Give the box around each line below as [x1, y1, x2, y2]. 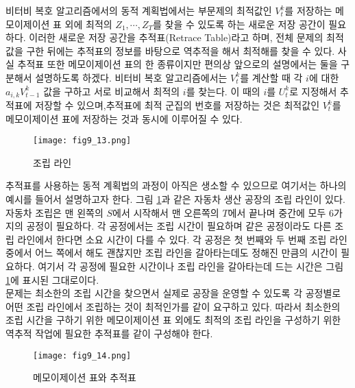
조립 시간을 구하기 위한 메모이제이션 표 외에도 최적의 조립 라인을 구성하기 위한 [5, 313, 341, 327]
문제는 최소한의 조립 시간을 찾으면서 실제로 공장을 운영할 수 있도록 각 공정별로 [5, 286, 341, 300]
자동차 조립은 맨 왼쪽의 [5, 205, 103, 219]
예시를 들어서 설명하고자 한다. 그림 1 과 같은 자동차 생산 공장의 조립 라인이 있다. [5, 192, 345, 206]
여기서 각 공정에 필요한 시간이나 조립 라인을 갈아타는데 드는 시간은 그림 [38, 259, 344, 274]
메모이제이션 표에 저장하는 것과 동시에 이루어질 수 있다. [5, 111, 243, 125]
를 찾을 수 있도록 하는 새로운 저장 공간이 [153, 16, 326, 31]
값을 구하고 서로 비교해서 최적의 [43, 84, 180, 98]
